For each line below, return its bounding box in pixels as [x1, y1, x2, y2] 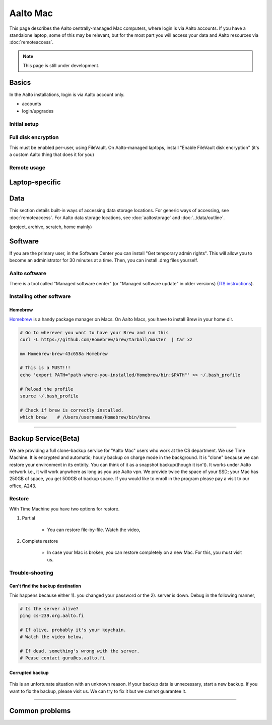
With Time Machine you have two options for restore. [9, 505, 120, 512]
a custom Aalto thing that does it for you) [9, 151, 94, 158]
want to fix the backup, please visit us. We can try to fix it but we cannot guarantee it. [9, 688, 186, 694]
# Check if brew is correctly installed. [20, 407, 124, 413]
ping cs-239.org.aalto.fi [20, 613, 84, 618]
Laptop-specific [9, 178, 61, 187]
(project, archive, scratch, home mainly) [9, 224, 92, 230]
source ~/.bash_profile [20, 393, 79, 399]
